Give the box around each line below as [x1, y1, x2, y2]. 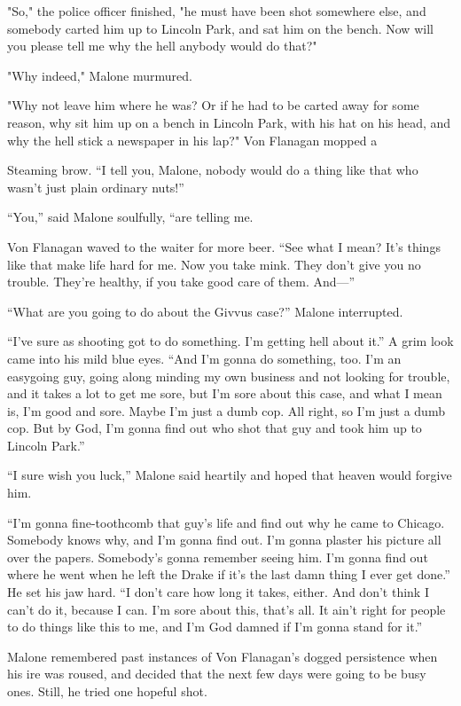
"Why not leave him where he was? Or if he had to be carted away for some [7, 96, 419, 114]
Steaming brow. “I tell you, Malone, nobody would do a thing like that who [7, 161, 418, 179]
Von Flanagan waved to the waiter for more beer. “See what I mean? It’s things [7, 237, 441, 255]
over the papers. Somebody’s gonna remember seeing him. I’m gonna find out [7, 547, 428, 566]
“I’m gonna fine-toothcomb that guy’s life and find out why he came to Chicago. [7, 513, 445, 531]
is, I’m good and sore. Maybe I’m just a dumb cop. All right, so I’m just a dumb [7, 401, 445, 420]
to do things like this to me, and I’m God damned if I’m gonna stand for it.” [7, 617, 423, 636]
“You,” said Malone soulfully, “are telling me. [7, 208, 254, 226]
